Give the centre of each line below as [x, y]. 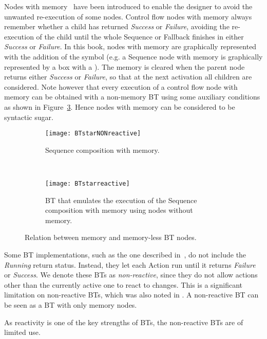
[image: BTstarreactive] [88, 183]
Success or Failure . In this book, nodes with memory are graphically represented [130, 46]
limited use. [22, 332]
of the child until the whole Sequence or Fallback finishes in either [140, 36]
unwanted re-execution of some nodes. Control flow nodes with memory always [128, 16]
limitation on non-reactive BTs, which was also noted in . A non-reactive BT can [131, 295]
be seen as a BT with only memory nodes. [71, 304]
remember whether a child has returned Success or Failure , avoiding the [117, 26]
